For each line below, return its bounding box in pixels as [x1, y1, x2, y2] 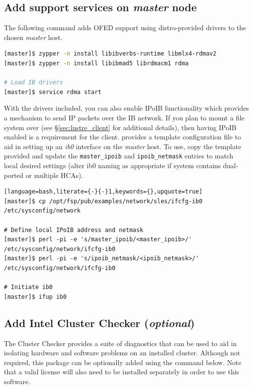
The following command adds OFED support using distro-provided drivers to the [4, 22, 246, 33]
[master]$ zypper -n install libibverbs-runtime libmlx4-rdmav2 [4, 50, 217, 58]
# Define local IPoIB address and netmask [4, 226, 144, 233]
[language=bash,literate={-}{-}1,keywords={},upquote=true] [4, 188, 203, 195]
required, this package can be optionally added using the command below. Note [4, 357, 241, 367]
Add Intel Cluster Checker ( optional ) [4, 315, 195, 330]
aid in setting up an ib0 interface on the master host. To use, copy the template [4, 141, 241, 151]
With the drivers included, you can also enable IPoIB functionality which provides [4, 103, 249, 113]
